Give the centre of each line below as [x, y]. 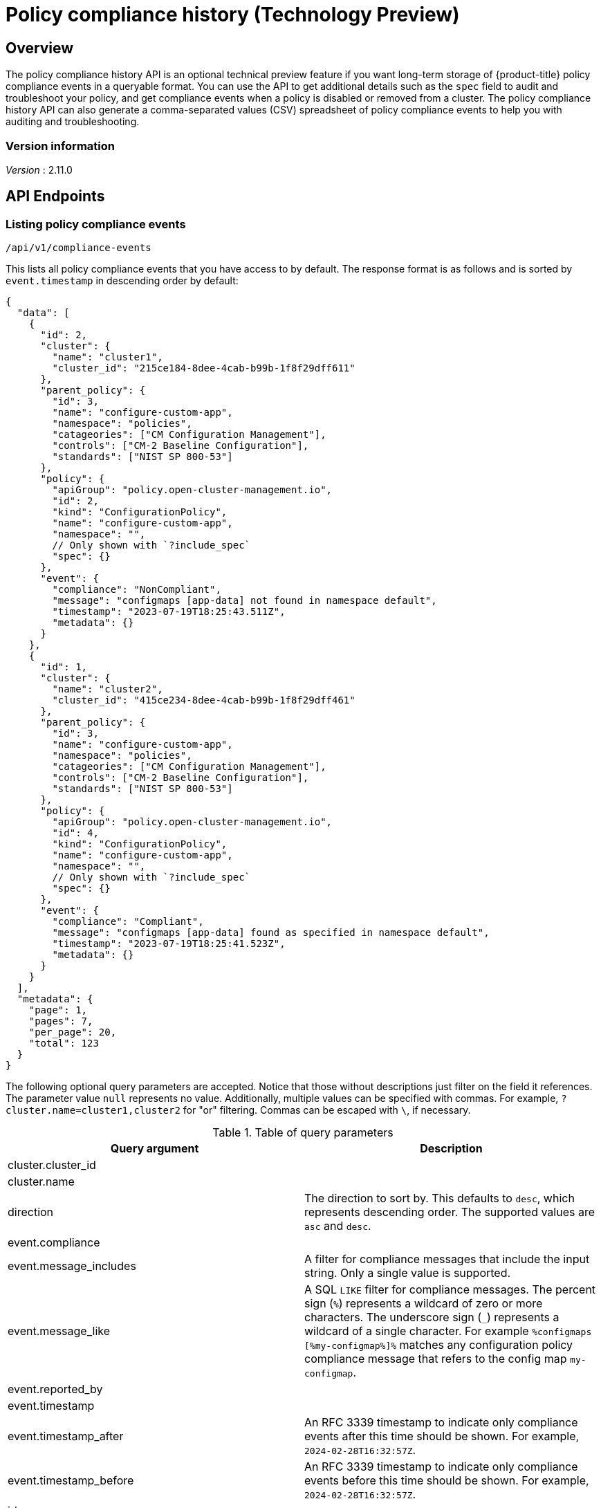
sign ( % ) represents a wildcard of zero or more [424, 1304]
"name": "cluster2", [108, 689]
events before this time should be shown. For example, [447, 1481]
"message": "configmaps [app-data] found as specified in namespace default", [271, 933]
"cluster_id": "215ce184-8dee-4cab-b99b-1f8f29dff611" [204, 368]
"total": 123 [64, 1043]
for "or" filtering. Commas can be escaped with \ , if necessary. [327, 1110]
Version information [60, 146]
